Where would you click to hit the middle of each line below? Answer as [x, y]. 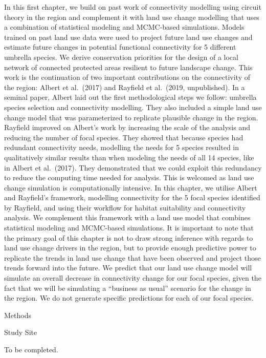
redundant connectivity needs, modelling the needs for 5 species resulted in [122, 147]
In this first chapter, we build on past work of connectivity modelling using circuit [133, 7]
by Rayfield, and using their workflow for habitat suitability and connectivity [125, 207]
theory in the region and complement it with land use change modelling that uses [132, 17]
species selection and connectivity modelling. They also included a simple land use [133, 107]
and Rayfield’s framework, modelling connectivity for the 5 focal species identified [132, 197]
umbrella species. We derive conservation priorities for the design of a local [121, 57]
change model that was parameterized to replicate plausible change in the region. [131, 117]
